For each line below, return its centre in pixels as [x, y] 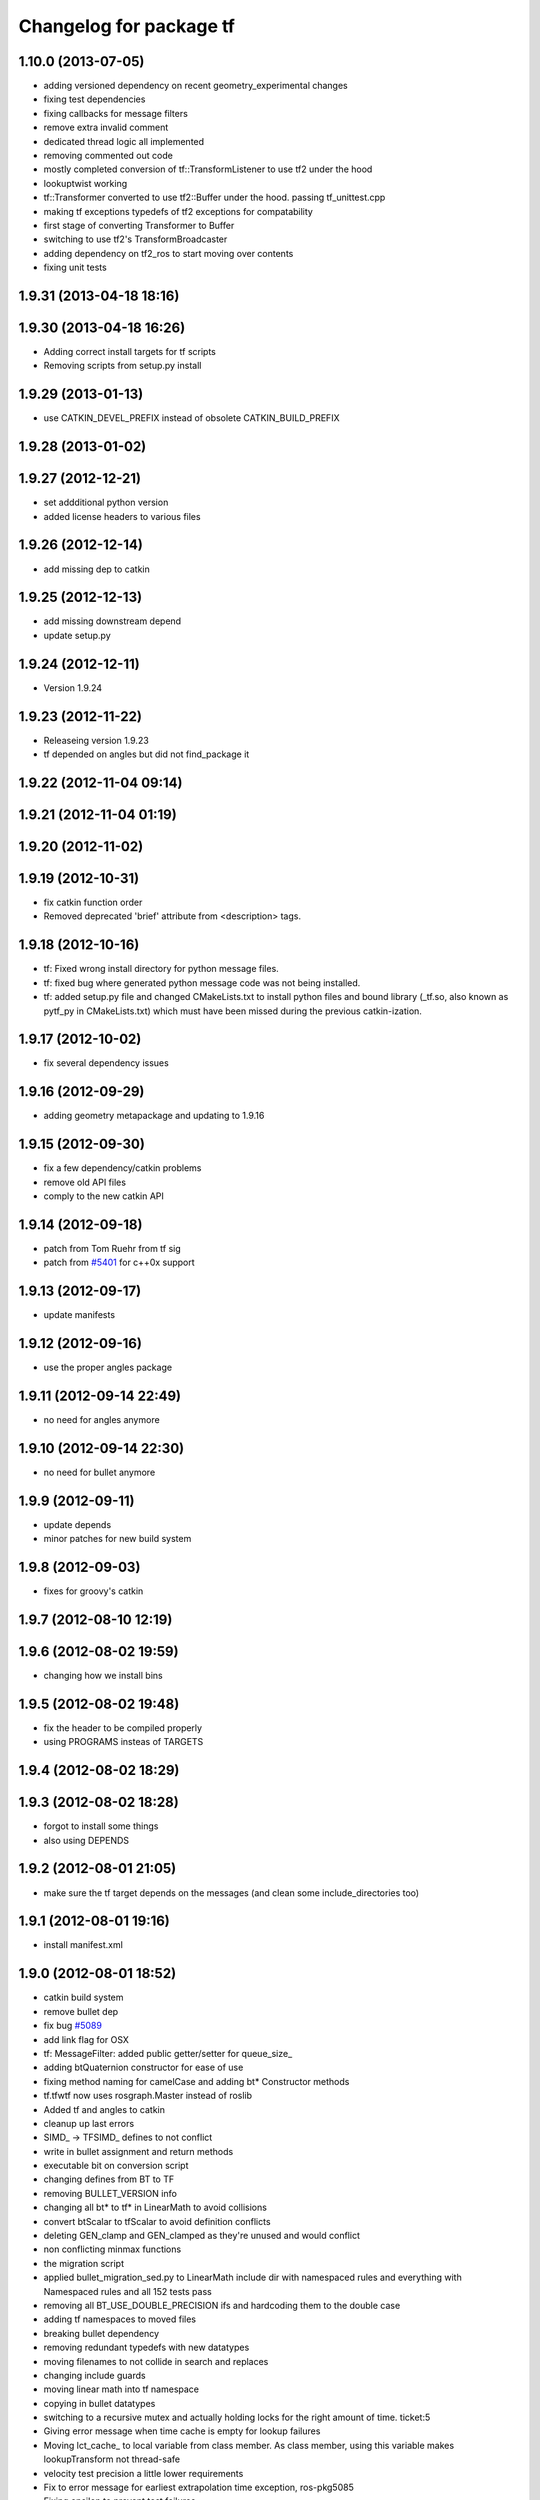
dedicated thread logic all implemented [124, 141]
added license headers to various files [122, 516]
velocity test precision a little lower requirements [143, 2473]
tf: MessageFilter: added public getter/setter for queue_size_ [168, 2053]
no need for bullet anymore [99, 1472]
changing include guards [94, 2375]
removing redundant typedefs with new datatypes [146, 2347]
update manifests [79, 1315]
